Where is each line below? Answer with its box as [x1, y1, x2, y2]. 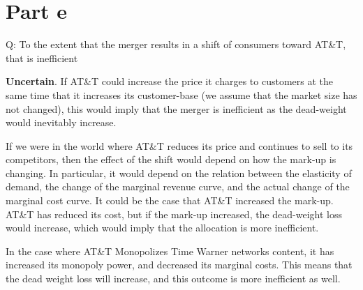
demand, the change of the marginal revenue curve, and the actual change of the [6, 179, 350, 194]
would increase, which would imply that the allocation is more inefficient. [6, 220, 319, 235]
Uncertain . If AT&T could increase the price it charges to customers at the [6, 74, 334, 89]
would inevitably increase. [6, 115, 117, 130]
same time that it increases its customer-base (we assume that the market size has [6, 87, 357, 102]
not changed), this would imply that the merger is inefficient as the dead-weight [6, 101, 347, 116]
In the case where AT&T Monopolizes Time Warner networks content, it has [6, 243, 334, 258]
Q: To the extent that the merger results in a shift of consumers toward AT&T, [6, 37, 346, 52]
